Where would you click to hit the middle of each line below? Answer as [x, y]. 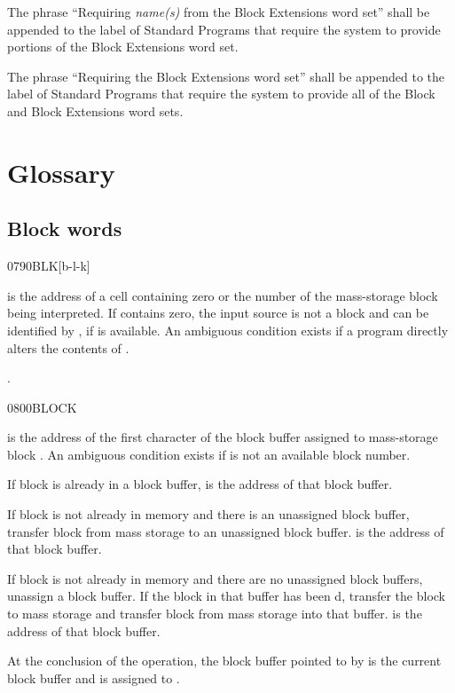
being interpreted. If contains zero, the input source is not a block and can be [218, 313]
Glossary [61, 172]
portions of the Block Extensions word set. [123, 47]
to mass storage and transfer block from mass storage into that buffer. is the [215, 614]
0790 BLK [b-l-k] [49, 266]
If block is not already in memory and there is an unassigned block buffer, [208, 514]
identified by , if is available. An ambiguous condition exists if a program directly [228, 330]
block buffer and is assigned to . [94, 677]
